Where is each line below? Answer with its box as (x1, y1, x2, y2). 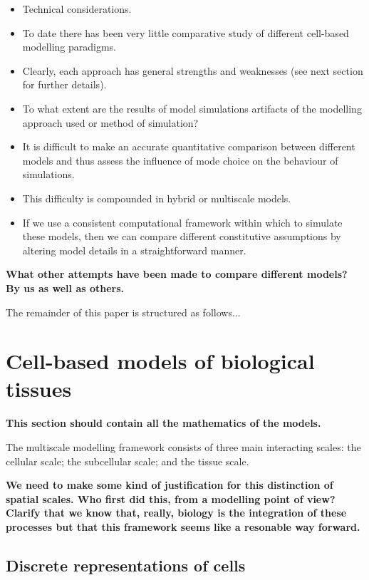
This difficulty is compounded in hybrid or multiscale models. (22, 190, 291, 205)
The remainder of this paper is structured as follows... (6, 304, 241, 319)
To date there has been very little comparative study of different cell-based (22, 25, 349, 40)
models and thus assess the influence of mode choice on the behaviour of (22, 152, 338, 167)
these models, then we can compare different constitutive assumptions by (22, 229, 341, 244)
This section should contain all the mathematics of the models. (6, 415, 321, 430)
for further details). (22, 77, 107, 92)
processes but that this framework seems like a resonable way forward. (6, 519, 360, 534)
